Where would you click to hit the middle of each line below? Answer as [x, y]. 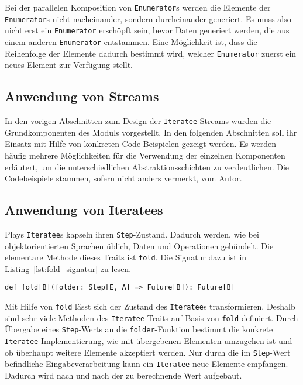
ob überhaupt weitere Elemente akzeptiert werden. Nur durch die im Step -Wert [148, 352]
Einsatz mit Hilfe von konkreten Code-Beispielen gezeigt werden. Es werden [141, 144]
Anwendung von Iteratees [84, 210]
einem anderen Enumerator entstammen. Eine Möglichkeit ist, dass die [131, 41]
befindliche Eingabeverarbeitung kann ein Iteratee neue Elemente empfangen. [147, 364]
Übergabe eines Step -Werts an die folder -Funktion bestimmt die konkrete [139, 329]
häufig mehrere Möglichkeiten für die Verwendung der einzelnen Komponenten [145, 155]
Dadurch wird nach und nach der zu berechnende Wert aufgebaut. [123, 375]
